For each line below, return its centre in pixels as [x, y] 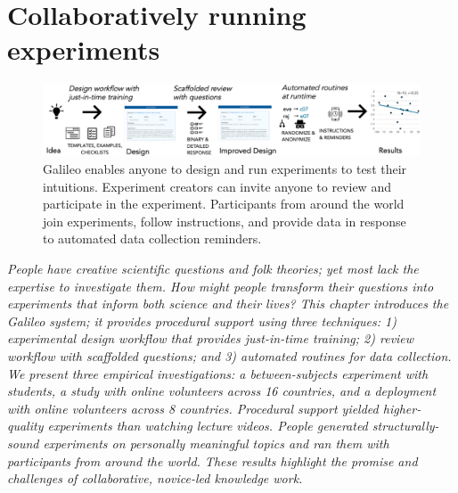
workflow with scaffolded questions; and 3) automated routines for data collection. [229, 356]
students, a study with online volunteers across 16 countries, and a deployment [222, 391]
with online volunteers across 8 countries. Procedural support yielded [193, 408]
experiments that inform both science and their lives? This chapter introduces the [228, 304]
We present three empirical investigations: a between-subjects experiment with [218, 373]
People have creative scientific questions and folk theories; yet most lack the [213, 269]
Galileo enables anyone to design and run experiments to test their [225, 169]
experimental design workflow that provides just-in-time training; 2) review [211, 338]
